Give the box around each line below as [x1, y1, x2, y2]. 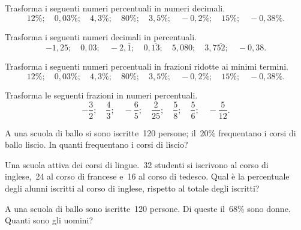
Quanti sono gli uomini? [5, 214, 94, 226]
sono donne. [247, 202, 291, 214]
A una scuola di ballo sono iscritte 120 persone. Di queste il [5, 202, 225, 214]
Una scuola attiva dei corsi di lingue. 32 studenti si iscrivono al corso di [5, 158, 269, 171]
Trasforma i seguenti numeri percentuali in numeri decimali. [5, 1, 225, 14]
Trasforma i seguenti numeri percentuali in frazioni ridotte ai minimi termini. [5, 60, 288, 73]
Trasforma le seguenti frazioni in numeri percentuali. [5, 88, 198, 101]
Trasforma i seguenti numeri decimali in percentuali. [5, 30, 197, 43]
